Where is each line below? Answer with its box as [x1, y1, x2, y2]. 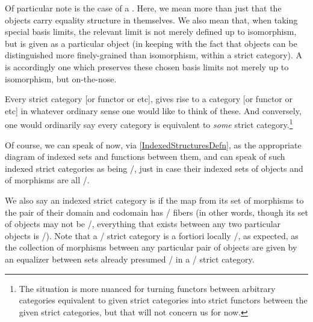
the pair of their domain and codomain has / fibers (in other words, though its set [5, 205, 308, 218]
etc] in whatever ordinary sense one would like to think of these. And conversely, [5, 104, 302, 117]
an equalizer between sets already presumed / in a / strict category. [5, 252, 255, 265]
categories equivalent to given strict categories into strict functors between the [19, 294, 308, 306]
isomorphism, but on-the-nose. [5, 72, 117, 85]
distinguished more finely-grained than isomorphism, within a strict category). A [5, 49, 303, 61]
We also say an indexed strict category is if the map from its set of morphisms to [5, 193, 304, 206]
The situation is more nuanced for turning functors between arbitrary [19, 282, 276, 294]
